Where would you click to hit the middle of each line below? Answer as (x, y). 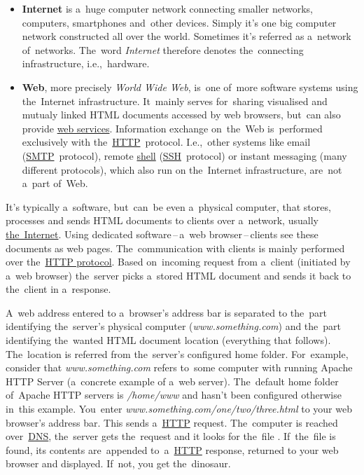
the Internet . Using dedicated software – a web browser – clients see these (162, 234)
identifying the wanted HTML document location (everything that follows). (168, 340)
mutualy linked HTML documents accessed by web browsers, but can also (181, 115)
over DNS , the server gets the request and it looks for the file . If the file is (171, 436)
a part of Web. (55, 183)
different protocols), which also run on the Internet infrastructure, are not (182, 169)
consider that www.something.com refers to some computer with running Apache (179, 367)
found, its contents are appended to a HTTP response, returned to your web (172, 449)
